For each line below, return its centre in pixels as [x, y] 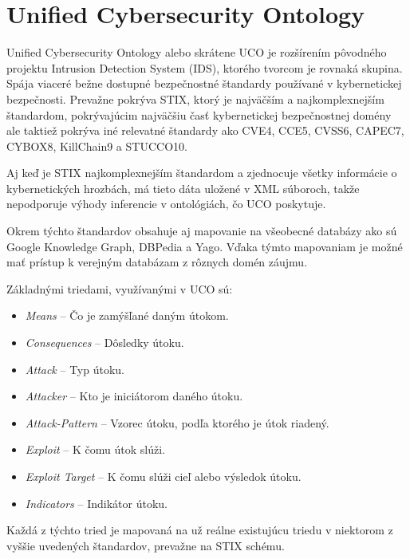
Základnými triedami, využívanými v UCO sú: [120, 288]
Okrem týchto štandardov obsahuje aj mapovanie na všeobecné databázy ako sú [202, 231]
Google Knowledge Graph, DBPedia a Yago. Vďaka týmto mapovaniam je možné [205, 246]
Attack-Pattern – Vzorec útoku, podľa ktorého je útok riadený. [177, 422]
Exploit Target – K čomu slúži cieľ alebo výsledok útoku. [163, 476]
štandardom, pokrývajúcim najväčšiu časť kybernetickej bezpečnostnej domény [199, 114]
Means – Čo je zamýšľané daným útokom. [127, 315]
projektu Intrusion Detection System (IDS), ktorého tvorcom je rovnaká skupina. [205, 67]
